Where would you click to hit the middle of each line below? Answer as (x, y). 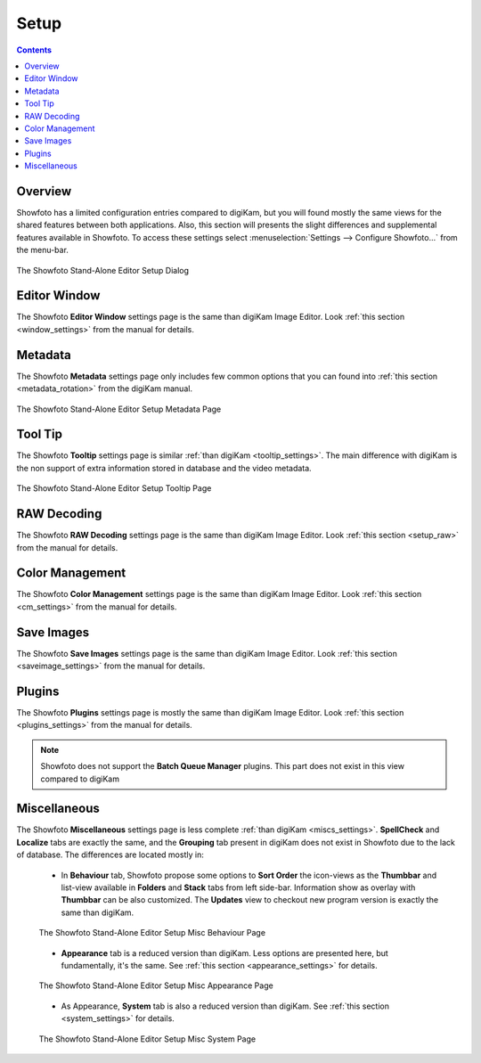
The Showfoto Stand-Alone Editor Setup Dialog (102, 270)
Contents (34, 50)
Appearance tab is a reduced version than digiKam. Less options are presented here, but (225, 953)
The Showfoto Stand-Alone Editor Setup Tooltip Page (114, 488)
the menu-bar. (42, 250)
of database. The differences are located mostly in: (110, 854)
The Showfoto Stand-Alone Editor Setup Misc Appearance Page (156, 985)
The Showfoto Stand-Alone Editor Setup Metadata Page (119, 409)
